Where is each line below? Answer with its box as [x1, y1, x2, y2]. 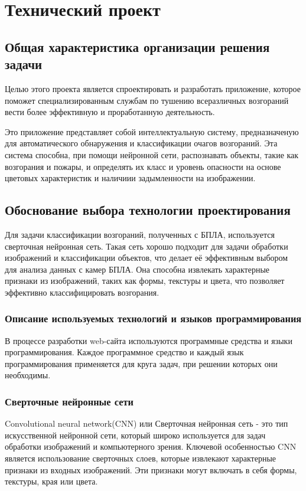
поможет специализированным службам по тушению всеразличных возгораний [5, 94, 289, 106]
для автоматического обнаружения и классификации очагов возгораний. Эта [5, 137, 278, 149]
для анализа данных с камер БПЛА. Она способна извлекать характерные [5, 263, 270, 275]
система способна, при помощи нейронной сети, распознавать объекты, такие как [5, 148, 299, 161]
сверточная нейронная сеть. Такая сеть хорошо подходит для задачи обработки [5, 240, 288, 252]
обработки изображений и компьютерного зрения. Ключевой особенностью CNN [5, 440, 297, 453]
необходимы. [5, 369, 51, 381]
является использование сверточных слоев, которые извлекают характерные [5, 452, 276, 464]
